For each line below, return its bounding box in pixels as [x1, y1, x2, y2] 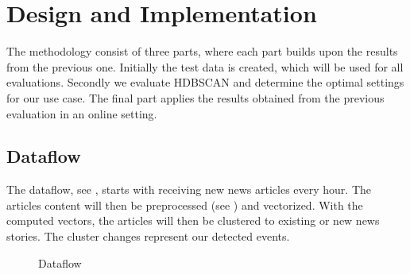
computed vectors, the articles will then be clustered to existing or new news [6, 212, 380, 229]
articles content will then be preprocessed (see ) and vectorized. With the [6, 196, 363, 213]
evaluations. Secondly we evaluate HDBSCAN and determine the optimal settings [6, 74, 404, 91]
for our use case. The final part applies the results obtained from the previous [6, 89, 385, 106]
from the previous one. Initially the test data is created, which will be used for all [6, 58, 404, 75]
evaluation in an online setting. [6, 105, 157, 122]
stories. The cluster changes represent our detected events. [6, 228, 290, 245]
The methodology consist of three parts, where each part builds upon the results [6, 43, 398, 60]
